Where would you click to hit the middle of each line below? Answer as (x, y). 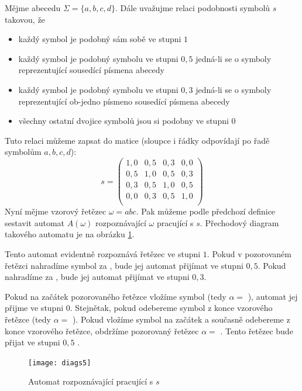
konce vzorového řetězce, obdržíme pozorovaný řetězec (102, 331)
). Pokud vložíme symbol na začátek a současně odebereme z (181, 319)
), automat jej (273, 296)
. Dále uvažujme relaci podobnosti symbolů (193, 8)
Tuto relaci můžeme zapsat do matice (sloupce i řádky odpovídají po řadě (137, 140)
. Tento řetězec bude (257, 331)
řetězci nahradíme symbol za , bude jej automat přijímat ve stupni (124, 265)
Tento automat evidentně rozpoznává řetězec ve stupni (103, 253)
